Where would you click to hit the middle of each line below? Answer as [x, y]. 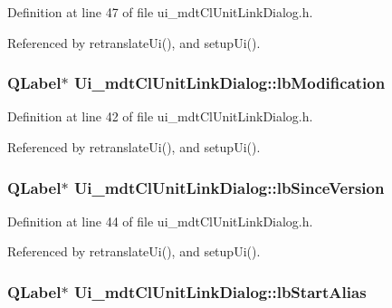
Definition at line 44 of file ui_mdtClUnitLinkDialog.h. [160, 221]
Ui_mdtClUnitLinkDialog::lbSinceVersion [229, 187]
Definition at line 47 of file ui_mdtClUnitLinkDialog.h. [160, 12]
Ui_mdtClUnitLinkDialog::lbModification [229, 83]
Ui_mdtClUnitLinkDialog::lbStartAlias [220, 291]
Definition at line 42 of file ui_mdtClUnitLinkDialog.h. [160, 116]
